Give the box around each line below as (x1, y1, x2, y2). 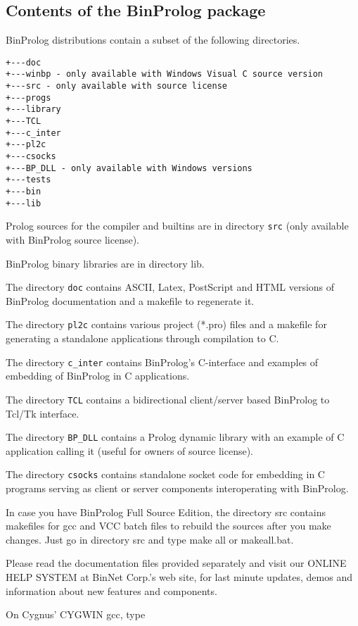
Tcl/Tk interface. (6, 406, 79, 420)
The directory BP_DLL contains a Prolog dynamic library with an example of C (6, 430, 345, 444)
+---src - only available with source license (6, 81, 227, 92)
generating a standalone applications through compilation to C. (6, 331, 279, 346)
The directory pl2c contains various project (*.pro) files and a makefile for (6, 317, 327, 332)
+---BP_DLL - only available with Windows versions (6, 163, 252, 173)
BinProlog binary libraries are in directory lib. (6, 256, 205, 270)
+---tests (6, 175, 51, 185)
